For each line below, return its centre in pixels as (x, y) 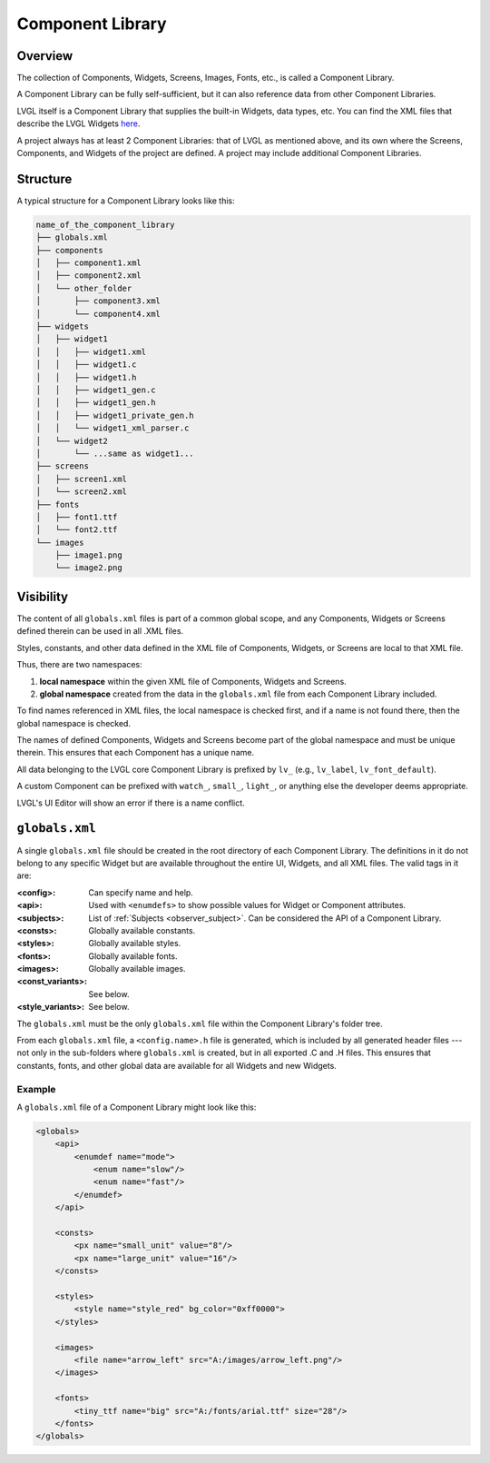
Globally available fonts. (133, 956)
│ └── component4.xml (98, 314)
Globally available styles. (135, 944)
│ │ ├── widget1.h (86, 377)
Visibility (42, 596)
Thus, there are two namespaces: (79, 665)
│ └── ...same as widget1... (115, 453)
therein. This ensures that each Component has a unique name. (135, 753)
